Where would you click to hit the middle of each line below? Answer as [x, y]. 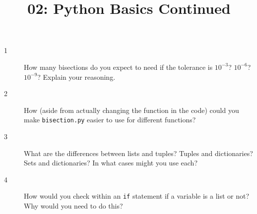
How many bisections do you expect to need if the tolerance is [118, 67]
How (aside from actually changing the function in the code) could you [131, 110]
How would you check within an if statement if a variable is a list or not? [137, 196]
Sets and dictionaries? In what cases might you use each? [111, 163]
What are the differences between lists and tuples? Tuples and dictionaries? [138, 153]
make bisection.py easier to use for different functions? [110, 120]
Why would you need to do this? [73, 206]
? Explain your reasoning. [76, 77]
